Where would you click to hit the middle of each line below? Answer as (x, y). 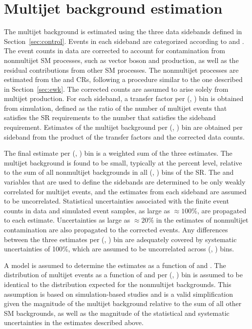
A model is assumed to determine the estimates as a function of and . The (115, 265)
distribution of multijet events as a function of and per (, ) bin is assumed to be (124, 275)
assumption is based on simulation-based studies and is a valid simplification (118, 294)
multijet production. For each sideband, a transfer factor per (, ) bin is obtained (124, 98)
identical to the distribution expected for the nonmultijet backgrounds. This (118, 284)
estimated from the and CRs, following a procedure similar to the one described (123, 79)
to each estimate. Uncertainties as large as (67, 220)
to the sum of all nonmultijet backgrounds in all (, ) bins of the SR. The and (119, 172)
